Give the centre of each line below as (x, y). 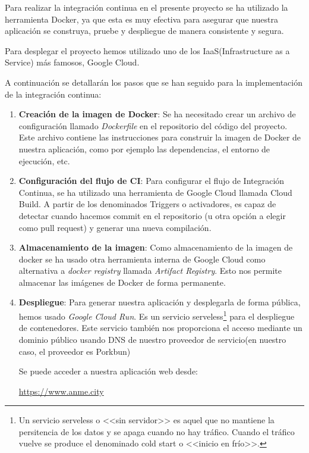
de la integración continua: (53, 94)
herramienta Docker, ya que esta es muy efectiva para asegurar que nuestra (141, 19)
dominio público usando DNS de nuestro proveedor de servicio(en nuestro (152, 339)
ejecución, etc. (44, 160)
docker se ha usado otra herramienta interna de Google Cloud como (142, 259)
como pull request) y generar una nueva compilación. (115, 227)
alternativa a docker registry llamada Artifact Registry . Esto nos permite (150, 271)
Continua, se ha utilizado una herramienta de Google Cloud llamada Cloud (155, 192)
